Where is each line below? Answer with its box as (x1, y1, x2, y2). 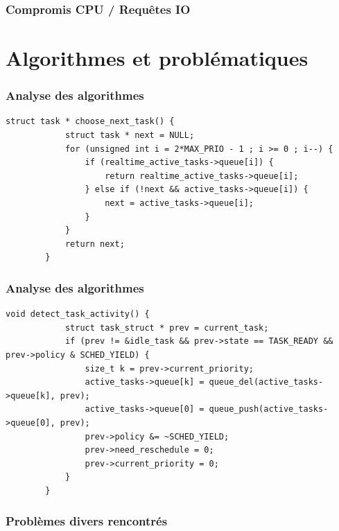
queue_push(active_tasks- (209, 404, 329, 415)
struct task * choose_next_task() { (6, 116, 175, 127)
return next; (64, 238, 125, 249)
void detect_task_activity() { (6, 309, 150, 320)
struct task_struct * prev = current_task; (64, 322, 269, 333)
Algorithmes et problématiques (6, 44, 308, 72)
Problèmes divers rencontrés (6, 512, 168, 530)
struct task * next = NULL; (64, 130, 195, 141)
